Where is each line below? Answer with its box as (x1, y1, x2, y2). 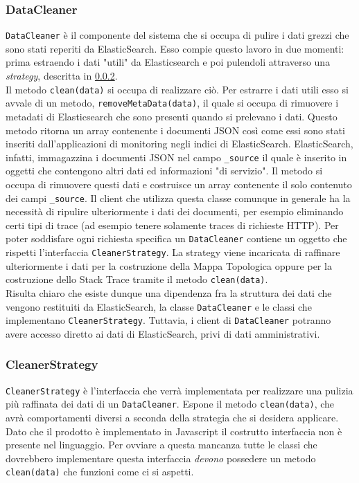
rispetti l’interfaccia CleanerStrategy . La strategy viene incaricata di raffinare (6, 245, 340, 259)
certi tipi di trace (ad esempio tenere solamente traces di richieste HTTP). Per (6, 217, 339, 232)
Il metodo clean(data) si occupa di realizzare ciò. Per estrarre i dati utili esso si (6, 82, 349, 96)
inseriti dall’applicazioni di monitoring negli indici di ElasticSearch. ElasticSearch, (6, 136, 353, 151)
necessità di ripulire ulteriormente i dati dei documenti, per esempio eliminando (6, 204, 344, 219)
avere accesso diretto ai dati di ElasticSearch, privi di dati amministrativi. (6, 326, 320, 340)
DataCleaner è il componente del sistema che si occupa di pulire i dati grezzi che (6, 28, 349, 42)
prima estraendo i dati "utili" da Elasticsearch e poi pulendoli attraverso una (6, 55, 331, 69)
